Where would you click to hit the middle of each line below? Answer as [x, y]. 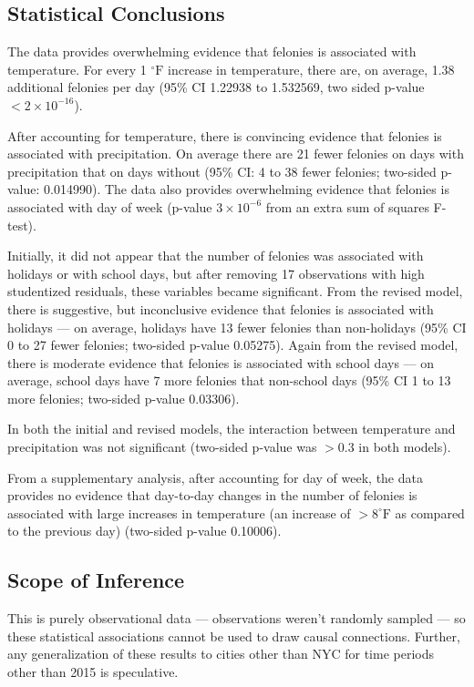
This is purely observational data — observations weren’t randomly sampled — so [237, 618]
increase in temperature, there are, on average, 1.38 [311, 69]
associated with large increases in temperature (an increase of [179, 513]
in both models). [405, 447]
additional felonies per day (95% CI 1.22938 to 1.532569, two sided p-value [216, 87]
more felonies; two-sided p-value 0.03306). [124, 398]
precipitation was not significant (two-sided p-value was [162, 447]
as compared [430, 513]
